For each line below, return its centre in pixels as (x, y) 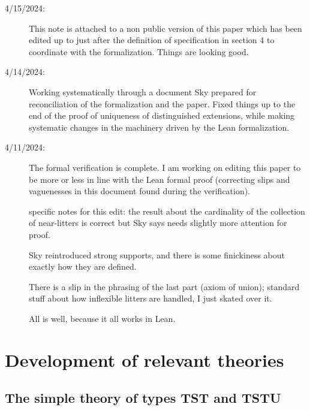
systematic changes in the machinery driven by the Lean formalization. (159, 127)
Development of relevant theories (145, 359)
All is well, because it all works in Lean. (102, 318)
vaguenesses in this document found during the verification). (140, 191)
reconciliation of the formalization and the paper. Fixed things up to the (162, 103)
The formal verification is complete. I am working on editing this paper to (165, 167)
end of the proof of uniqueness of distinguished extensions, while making (162, 115)
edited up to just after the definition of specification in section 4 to (152, 40)
